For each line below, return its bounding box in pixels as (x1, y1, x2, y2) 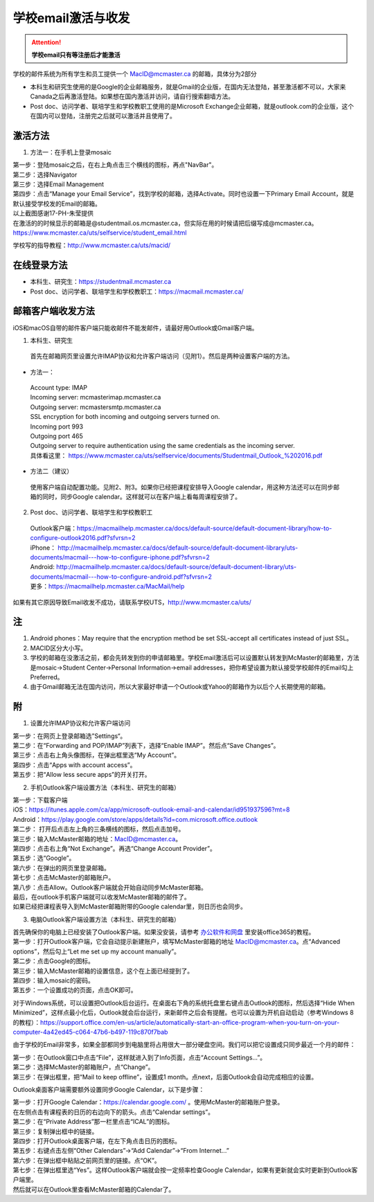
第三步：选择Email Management (12, 180, 104, 188)
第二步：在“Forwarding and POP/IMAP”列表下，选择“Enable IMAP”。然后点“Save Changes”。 (12, 742, 280, 750)
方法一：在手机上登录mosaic (30, 147, 112, 156)
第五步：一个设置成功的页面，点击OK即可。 (12, 986, 138, 994)
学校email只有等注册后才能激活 (31, 51, 121, 59)
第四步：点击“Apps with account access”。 (12, 760, 136, 769)
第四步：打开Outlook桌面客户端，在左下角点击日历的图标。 (12, 1136, 181, 1145)
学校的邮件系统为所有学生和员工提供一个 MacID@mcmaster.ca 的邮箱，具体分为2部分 (12, 70, 258, 78)
